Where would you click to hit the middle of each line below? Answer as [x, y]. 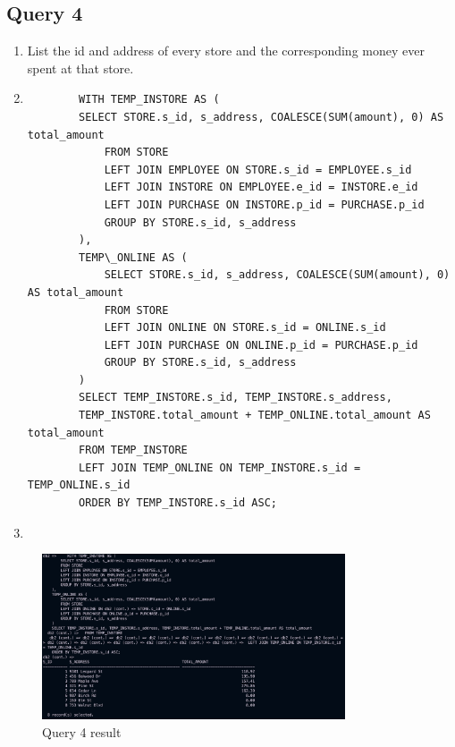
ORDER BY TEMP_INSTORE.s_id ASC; [178, 503]
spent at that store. [80, 68]
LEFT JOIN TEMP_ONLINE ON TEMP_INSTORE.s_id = [220, 467]
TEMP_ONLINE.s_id [79, 485]
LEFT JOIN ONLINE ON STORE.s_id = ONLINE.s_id [245, 328]
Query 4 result [82, 731]
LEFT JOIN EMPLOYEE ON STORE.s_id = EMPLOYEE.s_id [258, 170]
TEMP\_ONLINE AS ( [133, 257]
